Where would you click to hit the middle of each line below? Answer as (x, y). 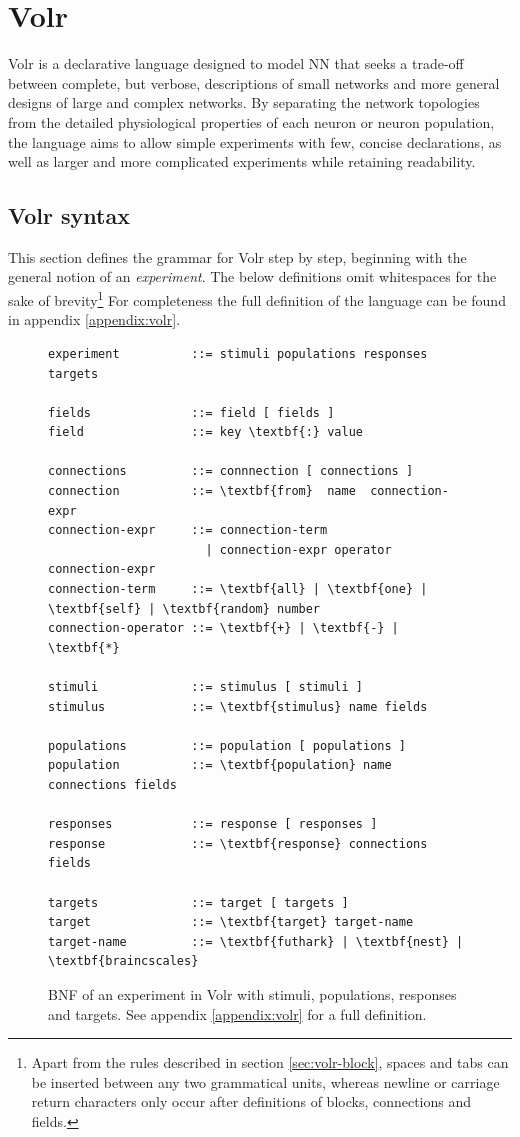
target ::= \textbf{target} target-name (231, 922)
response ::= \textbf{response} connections (238, 843)
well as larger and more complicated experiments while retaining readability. (242, 161)
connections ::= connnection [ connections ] (231, 471)
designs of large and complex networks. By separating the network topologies (244, 102)
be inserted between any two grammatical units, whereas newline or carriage (265, 1081)
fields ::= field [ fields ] (191, 412)
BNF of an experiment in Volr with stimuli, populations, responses (252, 993)
